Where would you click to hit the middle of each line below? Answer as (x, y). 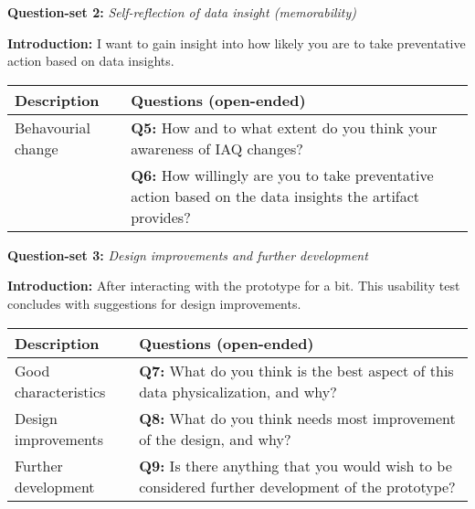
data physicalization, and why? (238, 391)
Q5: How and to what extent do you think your (284, 127)
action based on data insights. (91, 61)
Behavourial (53, 127)
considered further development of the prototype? (297, 486)
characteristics (60, 391)
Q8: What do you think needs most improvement (297, 418)
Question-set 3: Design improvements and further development (188, 254)
